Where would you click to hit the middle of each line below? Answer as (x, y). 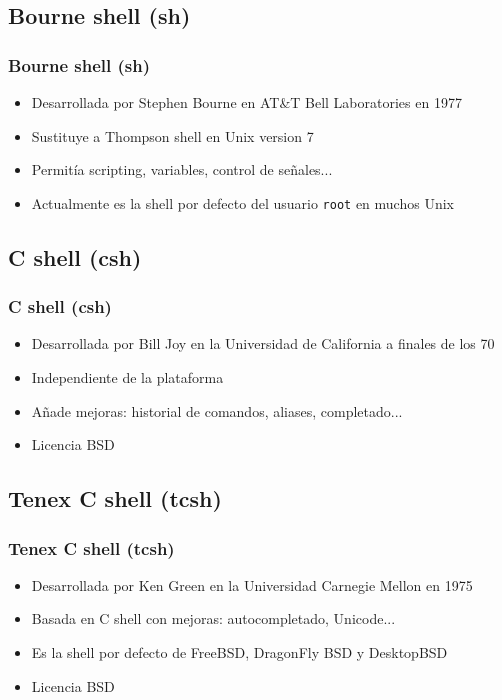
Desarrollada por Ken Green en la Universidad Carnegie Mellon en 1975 (252, 584)
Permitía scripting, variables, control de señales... (182, 169)
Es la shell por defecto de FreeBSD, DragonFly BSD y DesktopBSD (239, 652)
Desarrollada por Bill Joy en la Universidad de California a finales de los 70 (263, 343)
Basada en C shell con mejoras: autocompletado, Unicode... (213, 618)
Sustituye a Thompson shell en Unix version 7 (172, 135)
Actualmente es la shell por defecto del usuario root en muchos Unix (242, 202)
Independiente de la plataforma (127, 377)
